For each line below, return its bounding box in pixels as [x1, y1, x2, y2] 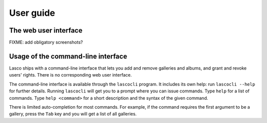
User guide [9, 7, 55, 18]
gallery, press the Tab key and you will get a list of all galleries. [9, 111, 137, 117]
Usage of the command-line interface [9, 52, 128, 60]
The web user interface [9, 26, 83, 35]
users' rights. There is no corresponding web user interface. [9, 72, 132, 78]
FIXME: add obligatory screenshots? [9, 40, 83, 45]
